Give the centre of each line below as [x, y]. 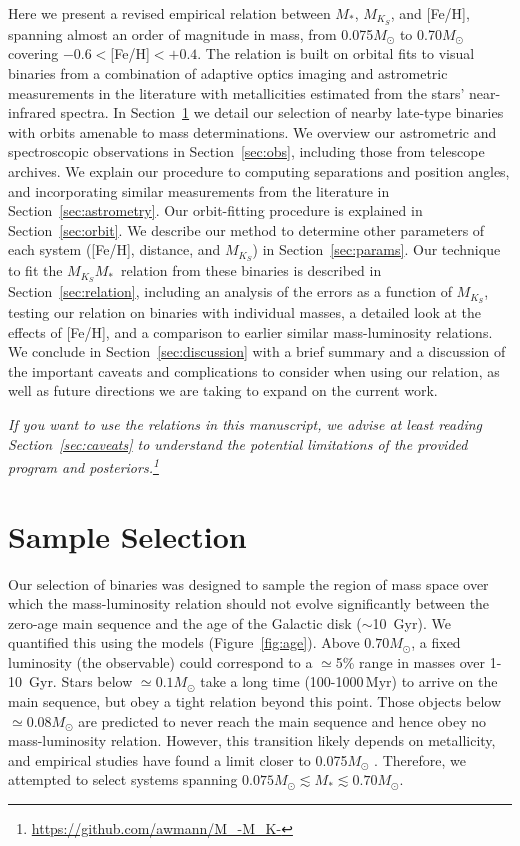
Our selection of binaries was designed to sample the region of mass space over [248, 583]
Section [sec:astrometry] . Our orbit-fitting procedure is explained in [215, 210]
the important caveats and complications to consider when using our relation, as [254, 370]
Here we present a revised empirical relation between [169, 13]
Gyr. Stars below [80, 681]
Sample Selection [127, 535]
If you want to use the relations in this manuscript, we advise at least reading [245, 423]
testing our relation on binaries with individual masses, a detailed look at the [245, 311]
